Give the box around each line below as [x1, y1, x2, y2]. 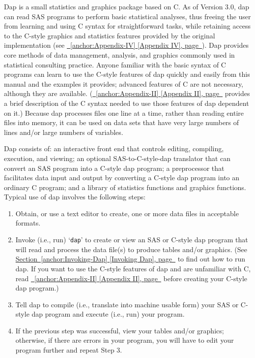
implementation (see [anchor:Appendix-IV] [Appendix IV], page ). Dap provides [4, 40, 249, 50]
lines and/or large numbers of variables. [4, 127, 123, 137]
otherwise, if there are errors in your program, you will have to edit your [15, 335, 234, 345]
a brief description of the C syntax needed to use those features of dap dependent [4, 98, 249, 108]
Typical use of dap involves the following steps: [4, 192, 146, 202]
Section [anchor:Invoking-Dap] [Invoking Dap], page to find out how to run [15, 254, 246, 264]
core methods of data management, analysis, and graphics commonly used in [4, 49, 235, 60]
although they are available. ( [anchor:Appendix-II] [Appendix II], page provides [4, 88, 250, 98]
